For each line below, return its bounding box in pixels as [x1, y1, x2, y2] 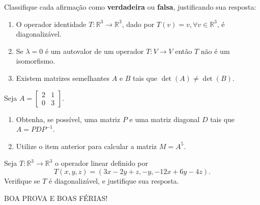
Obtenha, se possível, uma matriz [16, 113, 121, 124]
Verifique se [4, 175, 40, 186]
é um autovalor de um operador [45, 45, 144, 56]
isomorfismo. [16, 55, 55, 66]
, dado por [122, 18, 155, 29]
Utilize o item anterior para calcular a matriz [16, 140, 157, 151]
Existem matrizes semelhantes [16, 72, 110, 83]
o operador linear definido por [55, 158, 149, 168]
